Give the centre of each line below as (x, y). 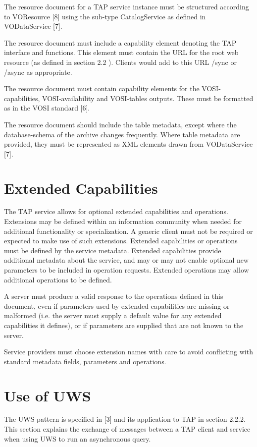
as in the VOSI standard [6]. (47, 108)
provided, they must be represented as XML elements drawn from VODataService (128, 144)
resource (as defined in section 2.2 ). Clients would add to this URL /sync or (120, 62)
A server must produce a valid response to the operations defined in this (114, 296)
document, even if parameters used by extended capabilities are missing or (117, 306)
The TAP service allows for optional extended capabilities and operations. (116, 211)
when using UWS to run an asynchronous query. (77, 438)
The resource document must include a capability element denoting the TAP (120, 42)
